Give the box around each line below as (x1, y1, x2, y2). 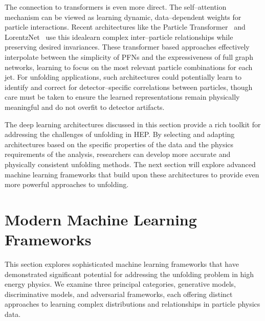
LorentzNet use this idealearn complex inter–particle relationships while (5, 31, 233, 42)
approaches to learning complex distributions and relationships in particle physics (5, 299, 260, 309)
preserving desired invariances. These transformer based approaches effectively (5, 41, 250, 52)
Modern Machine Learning (5, 209, 197, 230)
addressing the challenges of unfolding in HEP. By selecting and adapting (5, 129, 235, 140)
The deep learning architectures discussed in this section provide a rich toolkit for (5, 119, 261, 129)
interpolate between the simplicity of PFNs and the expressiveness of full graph (5, 51, 253, 62)
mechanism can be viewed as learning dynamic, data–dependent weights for (5, 11, 241, 22)
